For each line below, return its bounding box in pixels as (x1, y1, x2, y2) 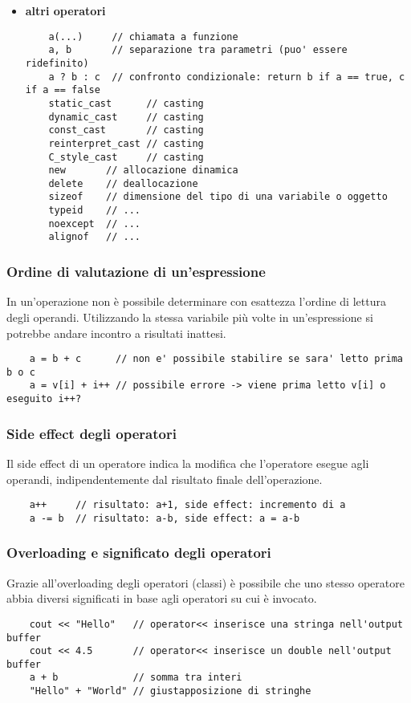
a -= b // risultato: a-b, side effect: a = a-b (29, 512, 300, 524)
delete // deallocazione (48, 177, 198, 189)
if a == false (25, 84, 100, 96)
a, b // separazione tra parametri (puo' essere (48, 44, 348, 56)
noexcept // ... (48, 217, 140, 230)
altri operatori (25, 2, 106, 18)
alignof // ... (48, 231, 140, 243)
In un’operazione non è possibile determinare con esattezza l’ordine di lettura (6, 293, 386, 310)
